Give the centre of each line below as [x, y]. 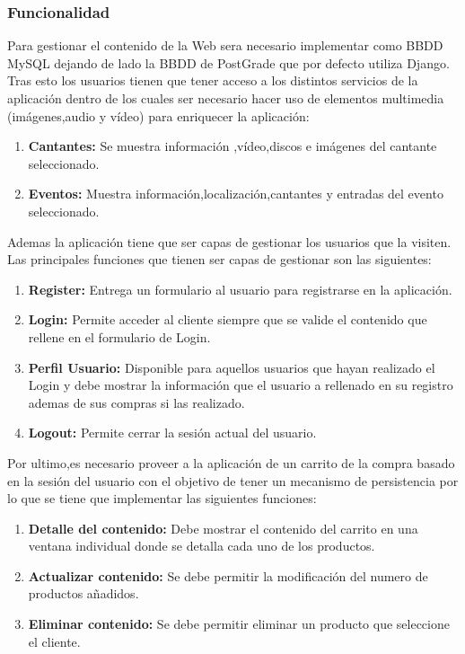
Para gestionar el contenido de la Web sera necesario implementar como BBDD [225, 45]
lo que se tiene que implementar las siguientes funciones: [162, 498]
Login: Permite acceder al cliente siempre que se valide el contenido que [228, 319]
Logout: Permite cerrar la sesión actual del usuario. [172, 433]
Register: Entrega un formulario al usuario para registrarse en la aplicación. [240, 289]
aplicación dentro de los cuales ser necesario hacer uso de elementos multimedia [226, 98]
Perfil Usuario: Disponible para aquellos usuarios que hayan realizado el [232, 367]
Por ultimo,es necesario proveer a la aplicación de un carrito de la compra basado [231, 462]
